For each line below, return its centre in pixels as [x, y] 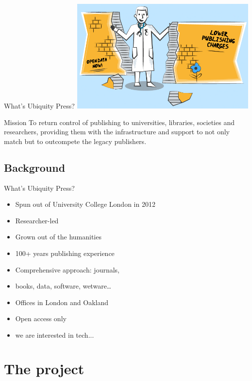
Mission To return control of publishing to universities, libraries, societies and [119, 122]
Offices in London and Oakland [62, 302]
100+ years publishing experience [65, 253]
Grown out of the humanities [58, 237]
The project [44, 368]
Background [35, 167]
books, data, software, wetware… [63, 286]
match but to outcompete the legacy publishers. [75, 141]
